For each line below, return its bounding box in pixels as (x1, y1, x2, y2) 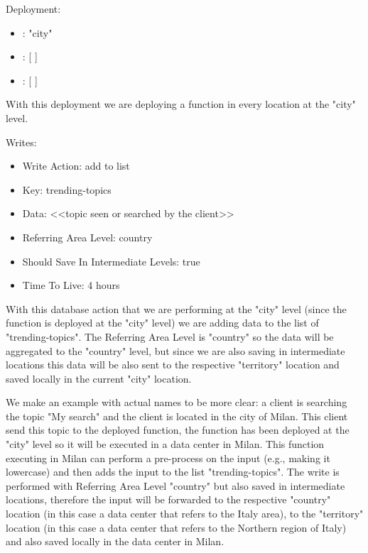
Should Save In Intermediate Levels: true (22, 253, 200, 268)
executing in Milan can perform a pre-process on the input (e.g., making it (6, 450, 330, 465)
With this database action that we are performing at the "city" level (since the (6, 301, 347, 316)
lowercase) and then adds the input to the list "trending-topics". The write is (6, 464, 340, 479)
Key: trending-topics (22, 182, 112, 197)
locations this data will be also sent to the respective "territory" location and (6, 357, 340, 372)
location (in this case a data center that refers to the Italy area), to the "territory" (6, 506, 364, 521)
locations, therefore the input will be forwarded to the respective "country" (6, 492, 331, 507)
